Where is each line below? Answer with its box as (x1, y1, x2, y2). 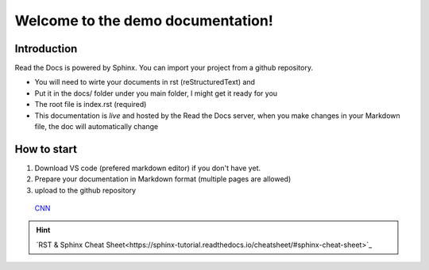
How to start (14, 143, 77, 156)
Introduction (14, 42, 78, 55)
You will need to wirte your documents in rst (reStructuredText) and (34, 78, 256, 87)
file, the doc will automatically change (34, 122, 159, 131)
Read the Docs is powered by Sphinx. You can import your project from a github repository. (14, 63, 314, 73)
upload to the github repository (34, 185, 137, 195)
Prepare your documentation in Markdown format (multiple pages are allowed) (34, 174, 292, 184)
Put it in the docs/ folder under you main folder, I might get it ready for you (34, 88, 278, 98)
